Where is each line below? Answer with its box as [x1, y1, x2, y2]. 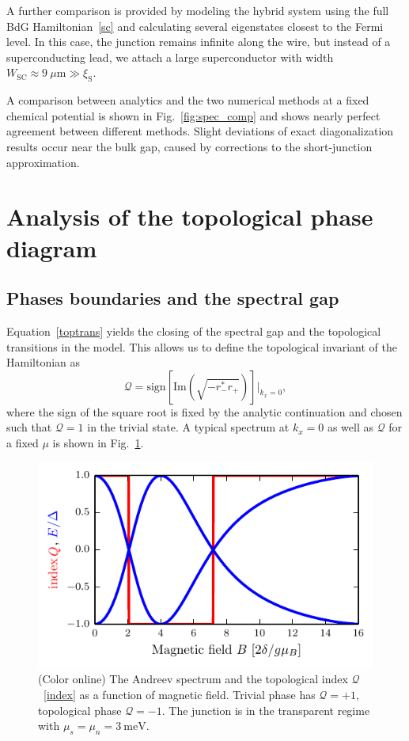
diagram [6, 231, 97, 264]
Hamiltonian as [6, 354, 81, 370]
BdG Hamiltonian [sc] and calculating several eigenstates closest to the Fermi [6, 17, 384, 34]
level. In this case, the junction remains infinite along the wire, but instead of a [6, 33, 391, 50]
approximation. [6, 154, 80, 170]
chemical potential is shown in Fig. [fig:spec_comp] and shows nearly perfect [6, 107, 381, 123]
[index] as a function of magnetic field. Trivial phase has [44, 686, 316, 702]
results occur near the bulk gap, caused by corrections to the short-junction [6, 138, 373, 154]
